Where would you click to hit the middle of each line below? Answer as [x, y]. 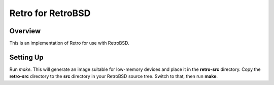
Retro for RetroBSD [50, 13]
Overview [25, 31]
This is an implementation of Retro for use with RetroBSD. [69, 43]
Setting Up [27, 57]
